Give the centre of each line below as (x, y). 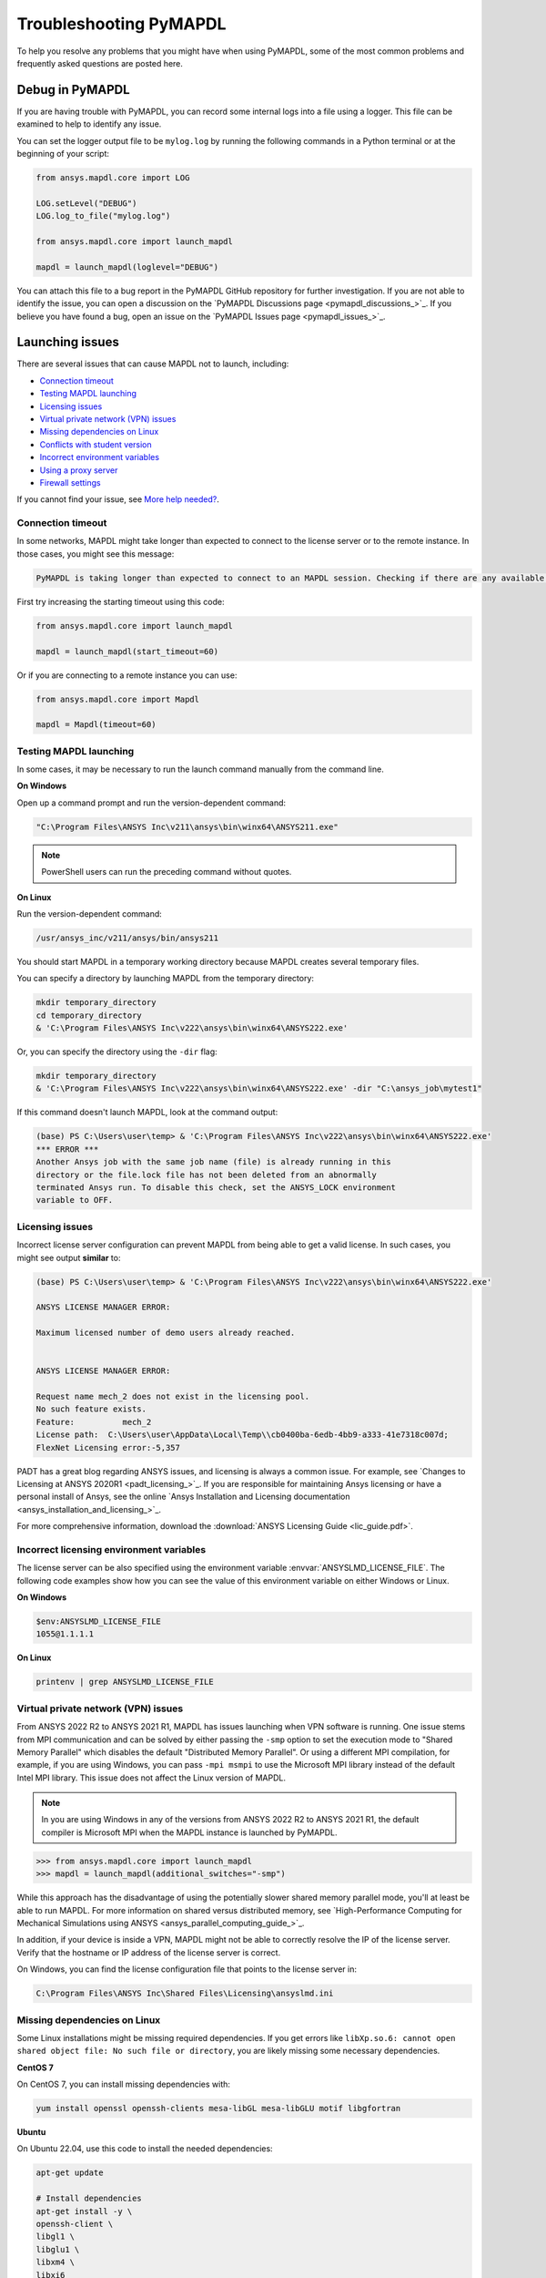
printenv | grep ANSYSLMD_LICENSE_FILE (125, 1682)
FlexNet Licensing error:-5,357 (108, 1447)
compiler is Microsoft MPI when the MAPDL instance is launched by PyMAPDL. (189, 1832)
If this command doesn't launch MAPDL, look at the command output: (147, 1113)
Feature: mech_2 (94, 1422)
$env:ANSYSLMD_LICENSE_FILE (98, 1621)
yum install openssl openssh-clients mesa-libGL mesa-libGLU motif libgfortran (218, 2109)
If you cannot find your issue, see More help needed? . (118, 499)
